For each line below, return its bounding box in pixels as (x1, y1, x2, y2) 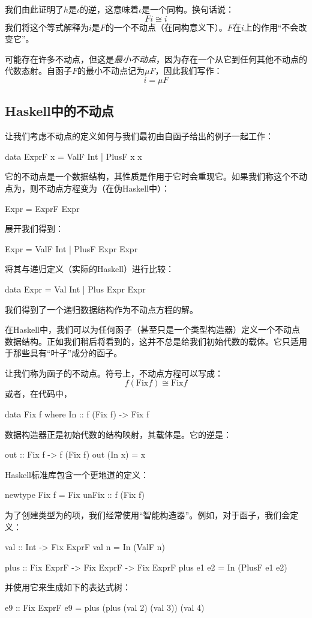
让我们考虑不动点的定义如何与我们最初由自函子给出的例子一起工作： (5, 130, 274, 142)
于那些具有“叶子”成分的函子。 (5, 347, 122, 359)
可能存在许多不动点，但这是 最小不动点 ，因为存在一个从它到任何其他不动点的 (5, 52, 307, 65)
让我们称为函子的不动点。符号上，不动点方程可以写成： (5, 366, 223, 379)
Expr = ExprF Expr (5, 202, 80, 214)
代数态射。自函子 (5, 64, 72, 77)
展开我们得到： (5, 222, 64, 235)
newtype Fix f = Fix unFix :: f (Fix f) (5, 488, 145, 501)
